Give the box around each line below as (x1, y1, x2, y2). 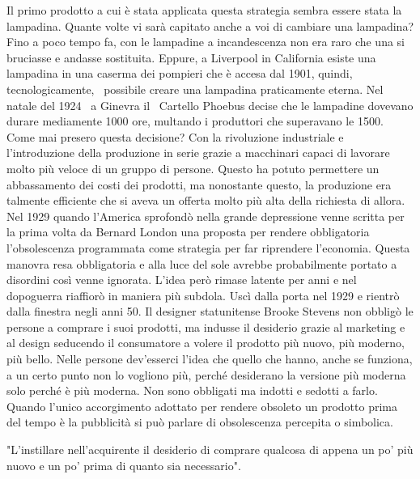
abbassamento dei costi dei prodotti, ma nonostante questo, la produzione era (6, 176, 392, 193)
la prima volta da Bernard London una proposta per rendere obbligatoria (6, 223, 370, 240)
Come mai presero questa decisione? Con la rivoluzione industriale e (6, 128, 344, 145)
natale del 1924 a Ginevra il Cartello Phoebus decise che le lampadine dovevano (6, 96, 414, 113)
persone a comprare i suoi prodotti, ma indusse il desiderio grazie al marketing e (6, 318, 405, 335)
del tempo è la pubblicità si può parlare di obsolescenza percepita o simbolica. (6, 413, 393, 430)
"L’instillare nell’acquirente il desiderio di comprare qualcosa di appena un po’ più (6, 441, 414, 458)
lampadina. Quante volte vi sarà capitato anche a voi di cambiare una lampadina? (6, 17, 414, 34)
